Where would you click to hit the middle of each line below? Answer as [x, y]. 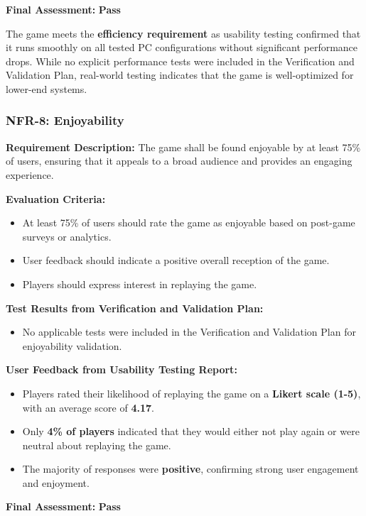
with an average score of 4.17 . [88, 407]
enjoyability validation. [72, 345]
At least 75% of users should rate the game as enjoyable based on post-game [189, 223]
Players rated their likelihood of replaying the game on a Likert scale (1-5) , [192, 393]
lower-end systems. [47, 88]
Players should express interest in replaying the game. [140, 284]
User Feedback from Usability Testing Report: [122, 369]
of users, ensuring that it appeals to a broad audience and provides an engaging [179, 161]
